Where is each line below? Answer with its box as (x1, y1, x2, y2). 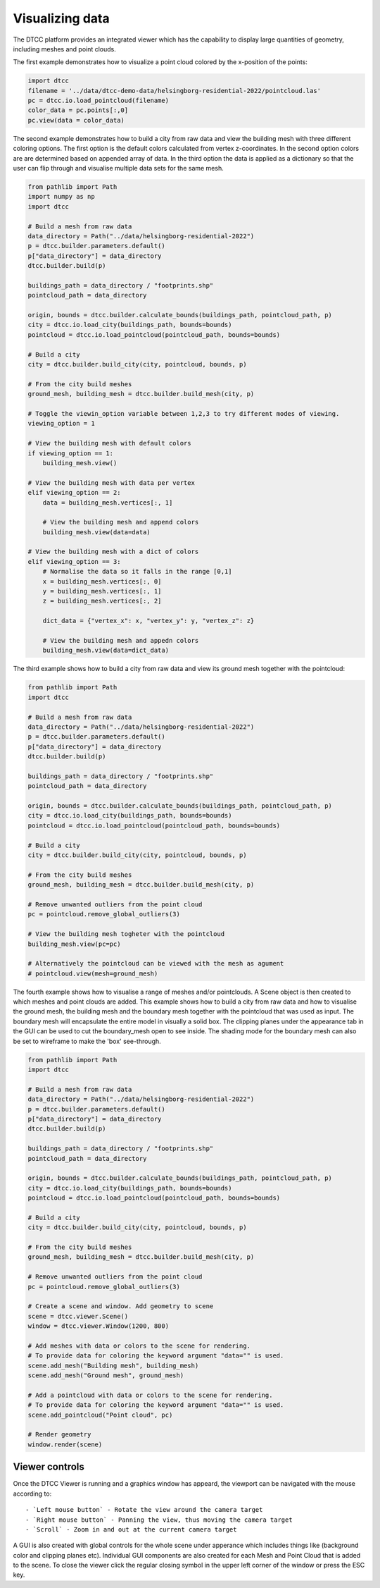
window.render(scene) (27, 1440, 103, 1448)
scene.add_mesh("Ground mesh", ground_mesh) (27, 1372, 184, 1379)
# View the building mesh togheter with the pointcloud (27, 930, 225, 938)
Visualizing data (13, 11, 110, 26)
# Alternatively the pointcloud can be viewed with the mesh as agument (27, 959, 284, 968)
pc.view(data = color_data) (27, 116, 125, 124)
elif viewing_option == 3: (27, 558, 121, 565)
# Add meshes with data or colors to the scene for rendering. (27, 1341, 251, 1350)
